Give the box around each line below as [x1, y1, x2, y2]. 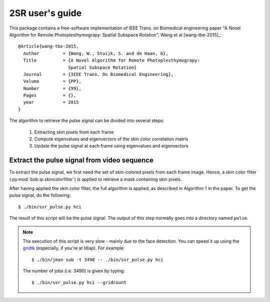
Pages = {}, [23, 92, 76, 98]
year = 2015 [23, 99, 79, 105]
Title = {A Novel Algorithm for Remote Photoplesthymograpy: [23, 57, 200, 63]
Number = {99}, [23, 85, 82, 91]
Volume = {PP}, [23, 78, 82, 84]
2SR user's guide [9, 7, 82, 18]
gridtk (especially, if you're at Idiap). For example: [22, 245, 125, 251]
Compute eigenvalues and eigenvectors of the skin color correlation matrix [34, 136, 188, 142]
